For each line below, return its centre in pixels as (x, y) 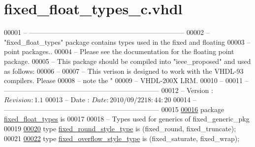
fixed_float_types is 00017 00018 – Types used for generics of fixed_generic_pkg (127, 119)
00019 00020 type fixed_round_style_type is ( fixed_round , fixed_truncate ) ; (120, 129)
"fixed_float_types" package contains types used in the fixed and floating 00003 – (127, 42)
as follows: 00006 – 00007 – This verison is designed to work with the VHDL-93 (124, 71)
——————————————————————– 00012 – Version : (109, 90)
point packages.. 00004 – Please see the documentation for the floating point (119, 51)
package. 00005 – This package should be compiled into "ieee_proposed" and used (127, 61)
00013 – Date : (67, 100)
